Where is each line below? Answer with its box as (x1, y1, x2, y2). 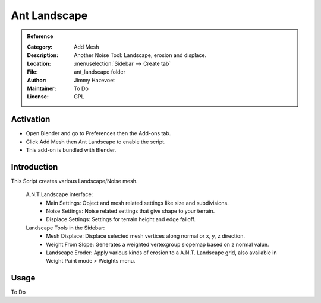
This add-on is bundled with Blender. (26, 146, 117, 154)
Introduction (11, 162, 58, 172)
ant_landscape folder (74, 68, 126, 75)
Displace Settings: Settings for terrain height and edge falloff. (46, 216, 196, 223)
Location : (27, 60, 51, 67)
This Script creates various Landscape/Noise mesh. (11, 177, 138, 184)
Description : (27, 52, 59, 59)
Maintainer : (27, 85, 56, 92)
